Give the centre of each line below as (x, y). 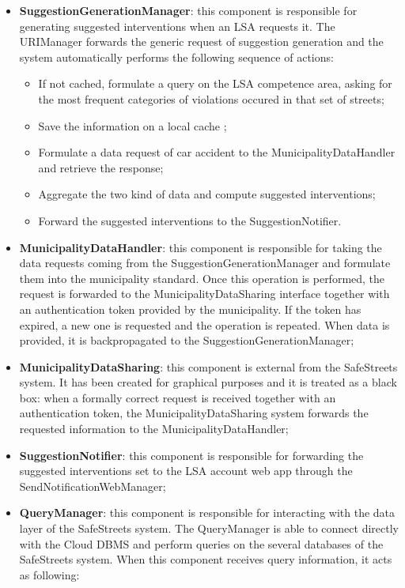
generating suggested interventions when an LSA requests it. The (177, 26)
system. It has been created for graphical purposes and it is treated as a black (208, 382)
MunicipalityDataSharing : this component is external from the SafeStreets (208, 366)
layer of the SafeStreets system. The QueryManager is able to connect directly (209, 528)
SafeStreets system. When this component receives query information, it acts (206, 559)
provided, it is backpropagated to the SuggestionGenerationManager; (187, 340)
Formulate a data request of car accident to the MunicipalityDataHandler (217, 152)
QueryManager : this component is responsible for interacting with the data (207, 513)
